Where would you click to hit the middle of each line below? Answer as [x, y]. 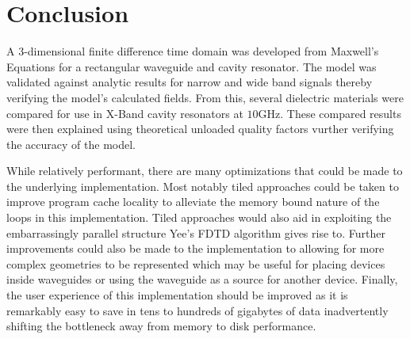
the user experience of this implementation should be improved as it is [177, 295]
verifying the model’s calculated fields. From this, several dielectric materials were [205, 97]
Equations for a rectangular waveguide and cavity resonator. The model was [192, 66]
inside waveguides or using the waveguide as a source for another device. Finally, [202, 279]
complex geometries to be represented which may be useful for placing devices [196, 263]
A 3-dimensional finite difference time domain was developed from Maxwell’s [193, 51]
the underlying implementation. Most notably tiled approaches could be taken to [203, 186]
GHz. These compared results [330, 113]
